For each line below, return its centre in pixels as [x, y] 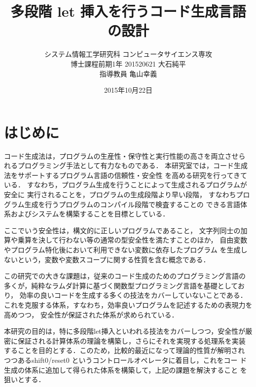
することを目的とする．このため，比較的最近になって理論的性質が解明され [125, 350]
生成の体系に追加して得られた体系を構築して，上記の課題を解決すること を [126, 369]
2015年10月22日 [128, 90]
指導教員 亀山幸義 [128, 73]
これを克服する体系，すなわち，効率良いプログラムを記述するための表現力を [128, 304]
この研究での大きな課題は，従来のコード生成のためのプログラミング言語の [125, 276]
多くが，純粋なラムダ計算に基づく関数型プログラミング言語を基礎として [121, 285]
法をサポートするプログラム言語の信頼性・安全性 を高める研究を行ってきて [126, 175]
